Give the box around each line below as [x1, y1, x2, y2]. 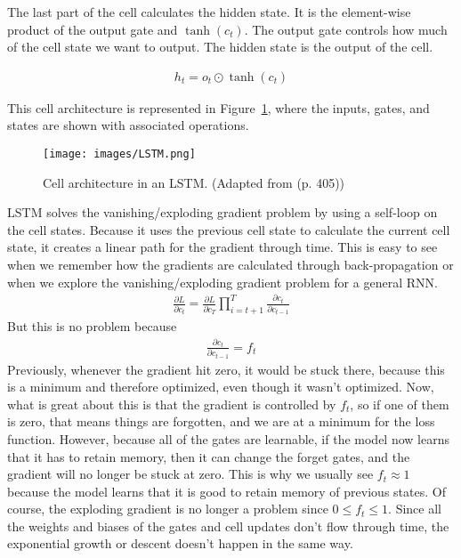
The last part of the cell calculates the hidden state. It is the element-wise [7, 3, 411, 20]
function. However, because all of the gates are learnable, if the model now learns [7, 429, 449, 448]
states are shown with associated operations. [7, 116, 249, 134]
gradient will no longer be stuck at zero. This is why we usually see [7, 465, 374, 483]
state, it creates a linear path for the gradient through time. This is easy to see [7, 238, 438, 256]
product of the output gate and [7, 20, 178, 38]
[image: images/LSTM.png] [43, 148, 196, 160]
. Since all [388, 499, 441, 518]
